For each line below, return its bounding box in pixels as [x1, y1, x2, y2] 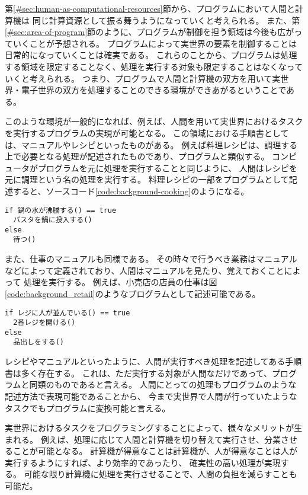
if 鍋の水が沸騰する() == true [5, 206, 117, 215]
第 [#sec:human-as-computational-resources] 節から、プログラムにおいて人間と [5, 2, 295, 14]
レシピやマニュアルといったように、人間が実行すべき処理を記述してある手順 [5, 355, 302, 368]
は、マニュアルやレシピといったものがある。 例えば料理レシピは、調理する [5, 138, 298, 151]
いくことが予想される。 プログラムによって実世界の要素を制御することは [12, 37, 297, 49]
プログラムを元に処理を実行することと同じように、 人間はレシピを [37, 161, 297, 174]
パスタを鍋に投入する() [13, 216, 92, 225]
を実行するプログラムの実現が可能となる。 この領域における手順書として [5, 126, 289, 139]
